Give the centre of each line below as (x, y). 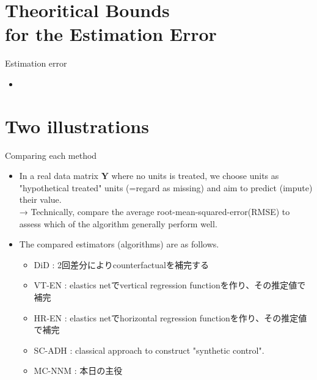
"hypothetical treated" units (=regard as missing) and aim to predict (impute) (166, 187)
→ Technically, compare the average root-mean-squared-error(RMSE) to (155, 211)
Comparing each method (51, 155)
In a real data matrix (59, 176)
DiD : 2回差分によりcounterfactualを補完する (121, 264)
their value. (40, 199)
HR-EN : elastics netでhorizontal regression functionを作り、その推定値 (170, 317)
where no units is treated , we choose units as (195, 176)
